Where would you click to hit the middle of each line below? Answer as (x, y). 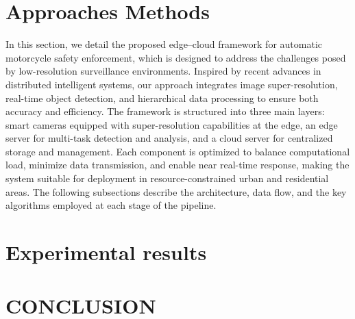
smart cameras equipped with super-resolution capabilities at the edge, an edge (172, 124)
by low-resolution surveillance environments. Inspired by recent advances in (163, 71)
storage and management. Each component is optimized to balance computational (178, 151)
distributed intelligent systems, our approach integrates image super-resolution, (172, 84)
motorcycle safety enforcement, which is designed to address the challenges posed (176, 57)
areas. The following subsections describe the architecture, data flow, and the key (176, 191)
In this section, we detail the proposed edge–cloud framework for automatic (164, 44)
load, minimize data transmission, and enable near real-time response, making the (177, 165)
